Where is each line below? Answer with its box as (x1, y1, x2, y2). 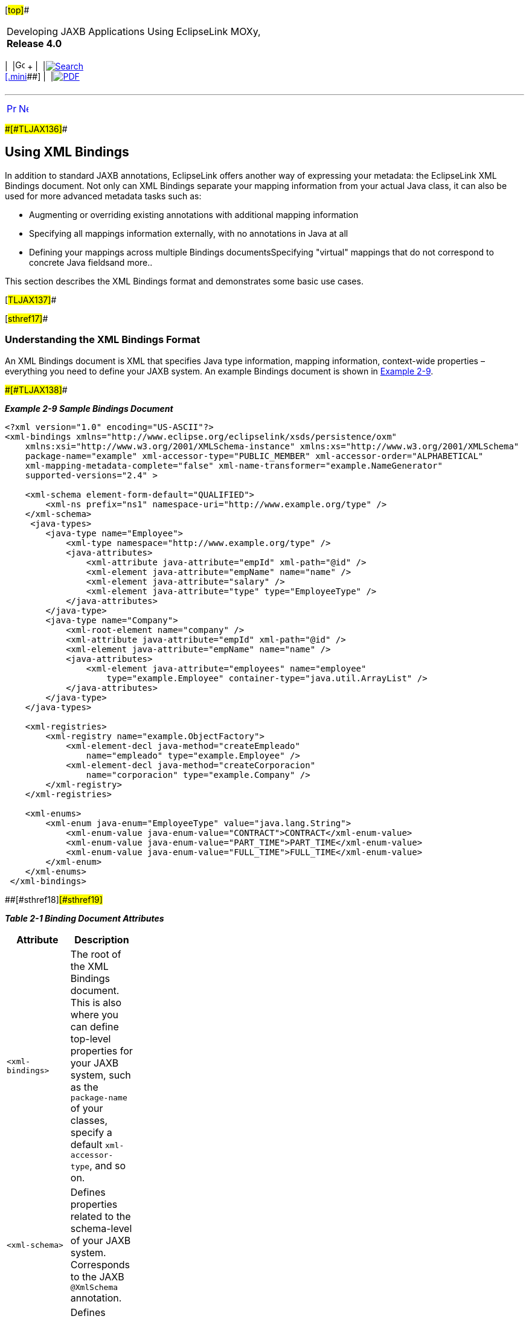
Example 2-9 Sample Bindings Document (5, 403, 173, 414)
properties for (70, 1044, 133, 1057)
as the (70, 1080, 98, 1093)
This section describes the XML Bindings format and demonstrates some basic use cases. (5, 275, 364, 286)
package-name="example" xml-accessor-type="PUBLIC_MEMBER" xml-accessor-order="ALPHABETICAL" (25, 451, 484, 461)
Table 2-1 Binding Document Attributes (5, 913, 164, 923)
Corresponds (70, 1258, 130, 1271)
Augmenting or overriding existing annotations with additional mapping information (29, 209, 359, 220)
